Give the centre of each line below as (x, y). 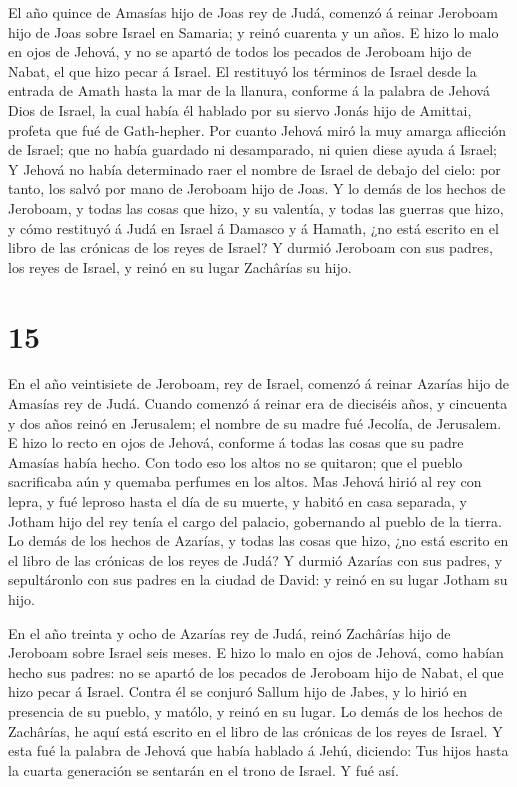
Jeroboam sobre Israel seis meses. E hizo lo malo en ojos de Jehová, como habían (256, 652)
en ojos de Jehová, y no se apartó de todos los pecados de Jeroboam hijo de (240, 51)
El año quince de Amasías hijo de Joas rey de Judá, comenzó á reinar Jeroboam (253, 12)
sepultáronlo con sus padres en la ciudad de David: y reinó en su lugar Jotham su (258, 579)
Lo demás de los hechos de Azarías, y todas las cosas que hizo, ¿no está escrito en (258, 540)
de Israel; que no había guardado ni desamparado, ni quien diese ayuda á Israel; (252, 149)
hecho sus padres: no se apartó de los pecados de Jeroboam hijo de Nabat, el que (256, 671)
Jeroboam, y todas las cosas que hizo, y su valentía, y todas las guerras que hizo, (256, 207)
